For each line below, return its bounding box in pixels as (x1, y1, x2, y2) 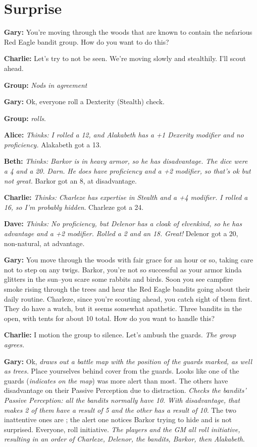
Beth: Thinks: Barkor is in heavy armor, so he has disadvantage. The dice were (4, 156, 248, 166)
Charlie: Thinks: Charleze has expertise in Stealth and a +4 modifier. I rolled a (4, 192, 248, 202)
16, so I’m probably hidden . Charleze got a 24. (4, 201, 144, 212)
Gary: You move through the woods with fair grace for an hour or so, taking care (4, 255, 253, 265)
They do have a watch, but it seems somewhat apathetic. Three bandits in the (4, 303, 242, 314)
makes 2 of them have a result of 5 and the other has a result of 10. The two (4, 404, 237, 415)
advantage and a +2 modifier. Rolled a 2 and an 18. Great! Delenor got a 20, (4, 228, 238, 239)
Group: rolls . (4, 113, 46, 123)
